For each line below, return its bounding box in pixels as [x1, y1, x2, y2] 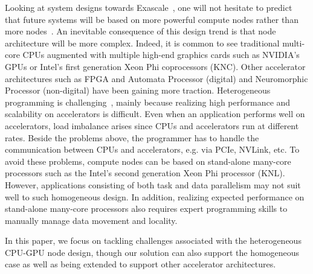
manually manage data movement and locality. [5, 214, 178, 226]
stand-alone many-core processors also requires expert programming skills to [5, 202, 288, 215]
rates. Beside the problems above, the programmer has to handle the [5, 131, 259, 144]
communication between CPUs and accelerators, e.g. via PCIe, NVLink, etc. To [5, 143, 300, 156]
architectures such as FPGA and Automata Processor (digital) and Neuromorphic [5, 72, 308, 84]
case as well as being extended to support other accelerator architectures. [5, 258, 276, 270]
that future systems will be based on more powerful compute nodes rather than [5, 13, 298, 25]
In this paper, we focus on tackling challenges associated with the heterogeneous [5, 234, 302, 247]
